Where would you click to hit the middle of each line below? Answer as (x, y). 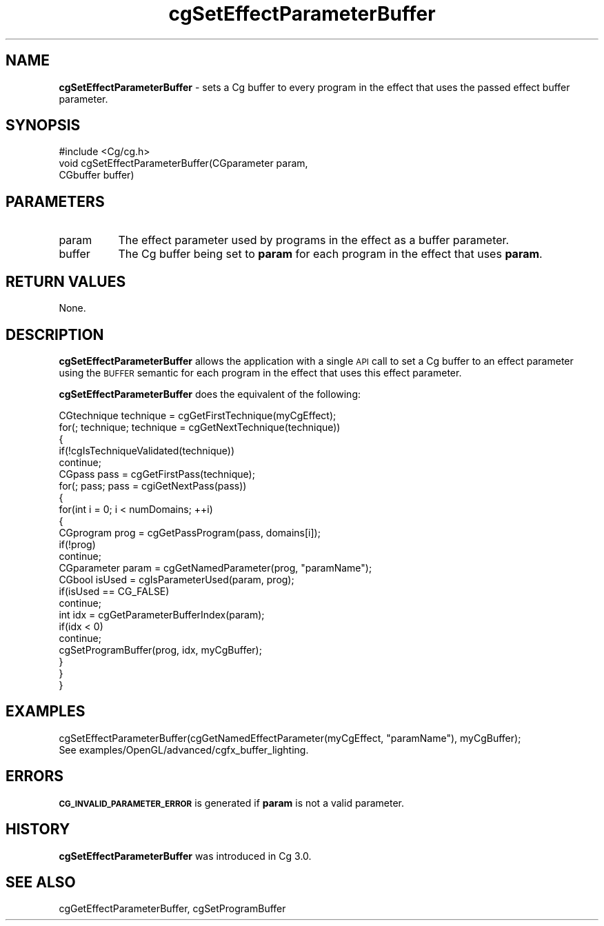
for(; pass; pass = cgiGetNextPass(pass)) (153, 485)
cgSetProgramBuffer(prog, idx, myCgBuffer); (160, 650)
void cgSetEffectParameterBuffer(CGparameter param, (183, 163)
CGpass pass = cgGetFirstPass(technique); (157, 474)
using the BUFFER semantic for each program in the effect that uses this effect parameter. (260, 372)
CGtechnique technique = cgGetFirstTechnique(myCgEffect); (198, 415)
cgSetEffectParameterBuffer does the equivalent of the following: (210, 394)
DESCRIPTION (55, 334)
